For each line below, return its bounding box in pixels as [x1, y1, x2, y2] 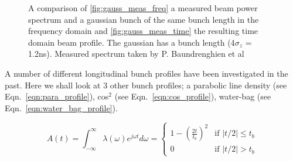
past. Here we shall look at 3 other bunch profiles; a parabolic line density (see [5, 78, 287, 91]
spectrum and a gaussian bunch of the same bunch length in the [28, 13, 259, 25]
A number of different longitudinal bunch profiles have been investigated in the [5, 67, 288, 79]
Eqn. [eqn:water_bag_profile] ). [5, 101, 118, 114]
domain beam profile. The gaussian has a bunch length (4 [28, 36, 235, 48]
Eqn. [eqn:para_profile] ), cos [5, 90, 109, 102]
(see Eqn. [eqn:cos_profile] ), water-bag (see [114, 90, 271, 102]
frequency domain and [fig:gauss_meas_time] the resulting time [28, 25, 258, 37]
